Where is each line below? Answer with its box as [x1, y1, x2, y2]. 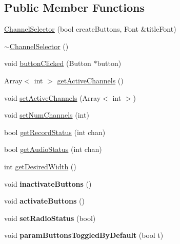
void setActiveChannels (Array [4, 92, 101, 103]
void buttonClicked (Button [4, 58, 91, 69]
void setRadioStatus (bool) [4, 212, 96, 223]
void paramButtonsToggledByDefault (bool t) [4, 230, 164, 240]
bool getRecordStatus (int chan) [4, 126, 106, 137]
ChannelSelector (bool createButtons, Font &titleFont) [4, 24, 176, 34]
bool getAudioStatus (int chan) [4, 144, 102, 154]
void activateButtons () [4, 195, 85, 206]
